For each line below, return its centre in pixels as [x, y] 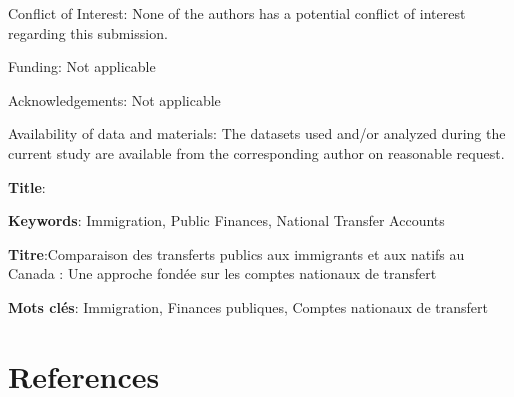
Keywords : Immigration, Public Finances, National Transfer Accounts [226, 220]
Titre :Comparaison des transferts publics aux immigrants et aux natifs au [236, 253]
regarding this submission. [88, 32]
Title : [27, 186]
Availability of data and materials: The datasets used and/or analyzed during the [257, 133]
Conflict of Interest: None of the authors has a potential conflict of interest [237, 13]
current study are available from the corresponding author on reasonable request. [256, 152]
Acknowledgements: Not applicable [114, 99]
